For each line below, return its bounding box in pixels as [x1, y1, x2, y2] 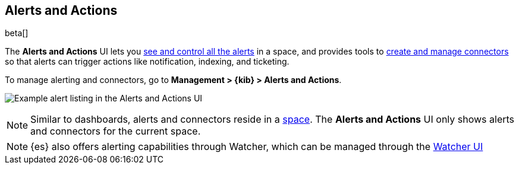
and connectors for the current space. [30, 125, 201, 138]
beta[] [5, 28, 29, 39]
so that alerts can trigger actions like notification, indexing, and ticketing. [5, 56, 290, 67]
